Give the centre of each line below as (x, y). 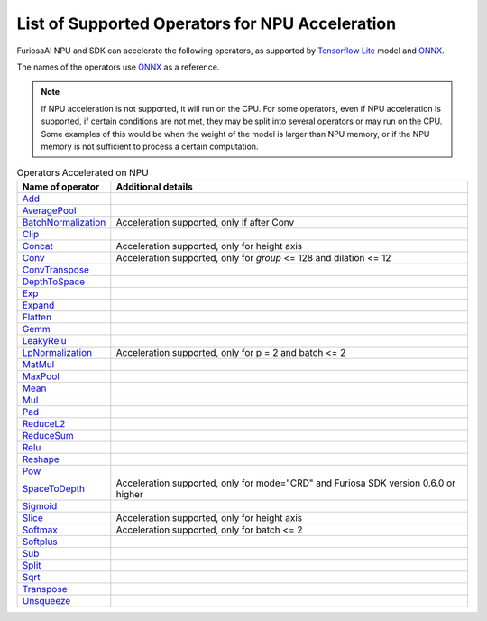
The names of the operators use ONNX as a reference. (118, 67)
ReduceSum (48, 435)
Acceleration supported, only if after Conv (205, 222)
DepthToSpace (54, 282)
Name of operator (61, 187)
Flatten (37, 317)
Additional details (154, 187)
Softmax (40, 530)
